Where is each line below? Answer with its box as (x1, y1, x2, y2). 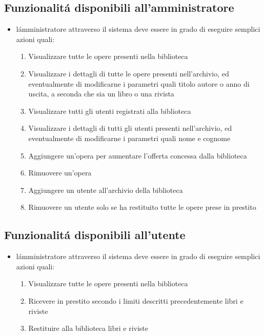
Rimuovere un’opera (28, 167, 92, 178)
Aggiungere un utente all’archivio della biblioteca (28, 184, 183, 195)
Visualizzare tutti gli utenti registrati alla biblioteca (28, 105, 191, 116)
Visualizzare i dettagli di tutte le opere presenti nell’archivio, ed (28, 68, 229, 78)
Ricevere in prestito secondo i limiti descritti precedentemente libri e (28, 295, 243, 306)
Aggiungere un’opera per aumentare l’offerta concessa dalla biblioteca (28, 150, 247, 161)
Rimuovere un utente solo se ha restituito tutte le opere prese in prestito (28, 202, 256, 212)
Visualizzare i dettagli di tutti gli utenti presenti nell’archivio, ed (28, 123, 232, 133)
